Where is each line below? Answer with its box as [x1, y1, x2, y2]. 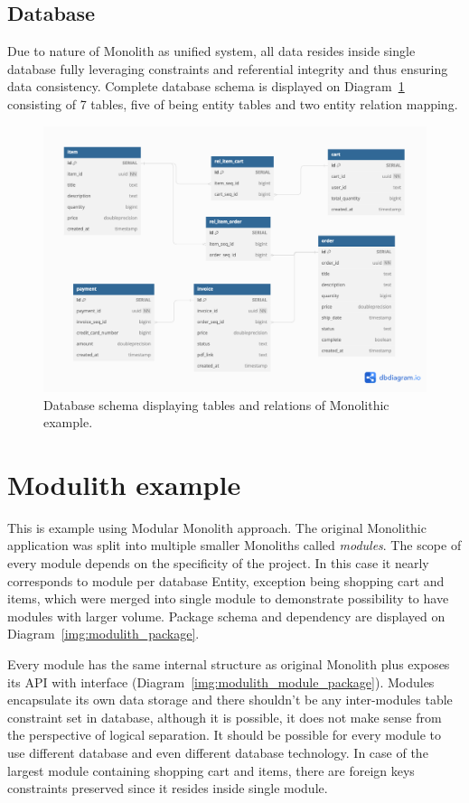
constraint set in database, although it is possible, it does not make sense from [7, 707, 442, 726]
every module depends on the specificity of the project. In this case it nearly [7, 554, 429, 573]
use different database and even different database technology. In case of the [7, 743, 428, 761]
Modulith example [7, 465, 241, 502]
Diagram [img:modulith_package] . [7, 624, 200, 643]
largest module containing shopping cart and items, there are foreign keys [7, 761, 415, 780]
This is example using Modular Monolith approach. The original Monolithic [7, 518, 427, 537]
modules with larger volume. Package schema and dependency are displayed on [7, 606, 446, 625]
